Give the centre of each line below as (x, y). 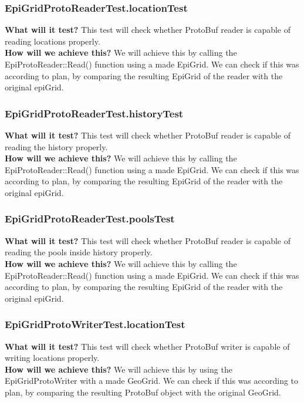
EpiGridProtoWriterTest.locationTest (95, 324)
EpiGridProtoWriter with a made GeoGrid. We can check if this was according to (152, 381)
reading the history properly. (56, 146)
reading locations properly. (53, 41)
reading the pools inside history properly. (79, 252)
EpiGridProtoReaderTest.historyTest (94, 113)
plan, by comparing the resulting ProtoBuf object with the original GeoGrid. (143, 392)
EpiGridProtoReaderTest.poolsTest (90, 219)
